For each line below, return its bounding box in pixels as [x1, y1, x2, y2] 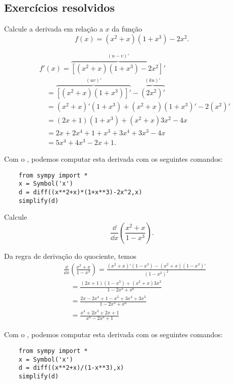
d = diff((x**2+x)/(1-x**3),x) [18, 364, 124, 372]
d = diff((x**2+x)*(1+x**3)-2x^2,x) [18, 189, 143, 196]
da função [112, 23, 142, 34]
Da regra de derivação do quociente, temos [4, 250, 137, 261]
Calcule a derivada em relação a [4, 23, 103, 34]
